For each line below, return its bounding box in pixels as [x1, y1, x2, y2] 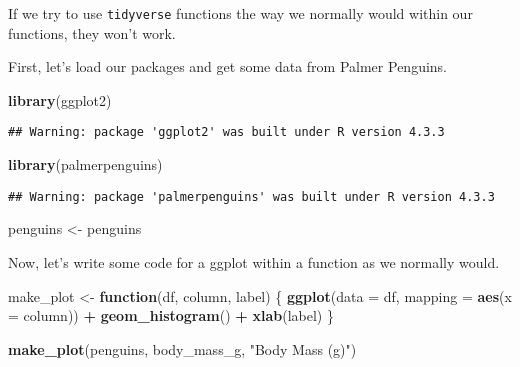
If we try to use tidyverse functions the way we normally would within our [8, 3, 473, 23]
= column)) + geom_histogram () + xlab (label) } [8, 305, 334, 326]
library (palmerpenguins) [8, 154, 163, 175]
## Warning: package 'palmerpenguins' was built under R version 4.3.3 [8, 189, 495, 204]
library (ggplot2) [8, 89, 112, 110]
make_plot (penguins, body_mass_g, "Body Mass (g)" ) [8, 338, 357, 359]
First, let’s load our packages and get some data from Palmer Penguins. [8, 56, 447, 77]
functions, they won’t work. [8, 22, 176, 43]
